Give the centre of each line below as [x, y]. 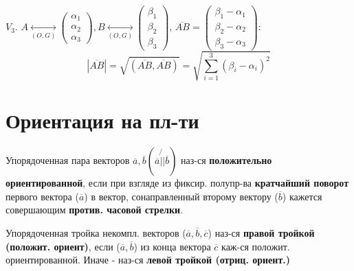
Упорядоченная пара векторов [68, 160]
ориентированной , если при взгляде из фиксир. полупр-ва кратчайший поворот [177, 183]
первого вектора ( [42, 196]
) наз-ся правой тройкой [261, 233]
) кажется [302, 196]
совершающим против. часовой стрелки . [95, 210]
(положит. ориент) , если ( [63, 246]
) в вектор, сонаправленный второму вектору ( [181, 196]
